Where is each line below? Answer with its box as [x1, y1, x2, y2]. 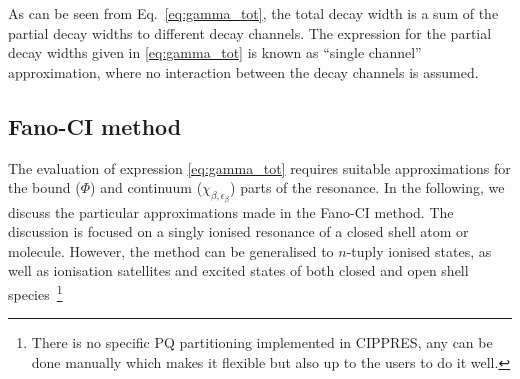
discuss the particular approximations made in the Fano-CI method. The [8, 201, 454, 222]
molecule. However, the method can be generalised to [8, 240, 334, 261]
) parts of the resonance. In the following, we [230, 177, 505, 198]
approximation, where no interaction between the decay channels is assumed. [8, 61, 479, 82]
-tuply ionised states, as [346, 240, 492, 261]
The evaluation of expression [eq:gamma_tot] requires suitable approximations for [8, 157, 511, 178]
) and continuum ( [90, 177, 203, 198]
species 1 [8, 280, 63, 304]
